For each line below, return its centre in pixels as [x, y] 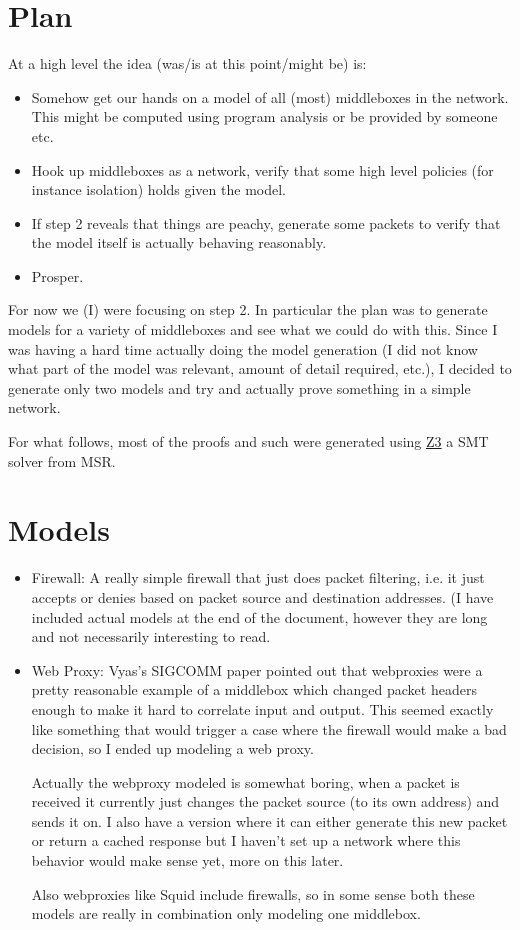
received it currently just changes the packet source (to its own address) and [265, 801]
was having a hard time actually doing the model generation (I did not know [243, 348]
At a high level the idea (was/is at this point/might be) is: [187, 63]
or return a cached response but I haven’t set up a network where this [246, 840]
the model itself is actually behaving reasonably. [179, 242]
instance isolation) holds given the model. [158, 189]
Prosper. [57, 275]
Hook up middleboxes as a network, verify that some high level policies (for [262, 169]
